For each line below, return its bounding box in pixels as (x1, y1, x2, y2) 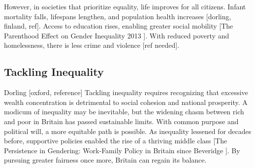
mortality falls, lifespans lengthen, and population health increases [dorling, (4, 11, 231, 21)
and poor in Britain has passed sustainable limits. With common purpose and (4, 116, 239, 126)
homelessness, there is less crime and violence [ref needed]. (4, 40, 180, 50)
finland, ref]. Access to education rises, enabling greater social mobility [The (4, 21, 233, 31)
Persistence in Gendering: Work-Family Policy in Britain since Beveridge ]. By (4, 145, 240, 155)
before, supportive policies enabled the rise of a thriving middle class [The (4, 135, 227, 146)
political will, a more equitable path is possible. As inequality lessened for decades (4, 126, 252, 136)
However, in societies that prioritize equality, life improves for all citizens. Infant (4, 1, 246, 11)
